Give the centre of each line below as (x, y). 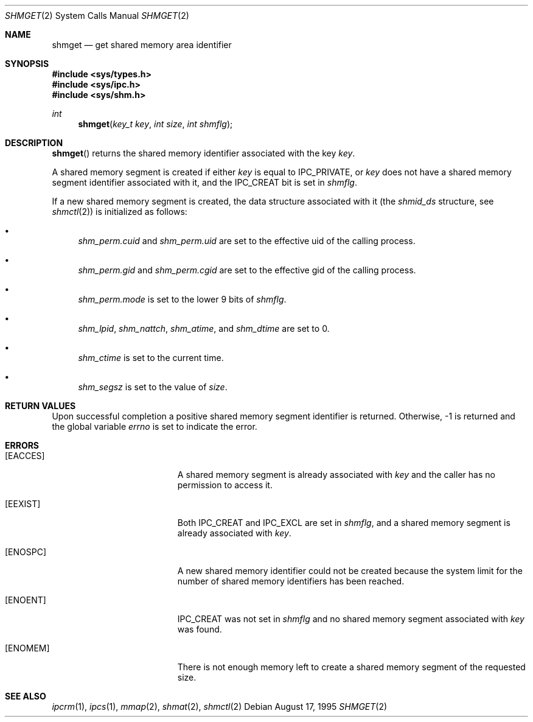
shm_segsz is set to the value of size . (153, 387)
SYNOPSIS (27, 64)
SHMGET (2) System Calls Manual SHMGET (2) (97, 16)
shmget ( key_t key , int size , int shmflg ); (155, 124)
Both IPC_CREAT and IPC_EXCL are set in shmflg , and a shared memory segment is (344, 523)
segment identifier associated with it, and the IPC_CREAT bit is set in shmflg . (204, 182)
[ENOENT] (26, 600)
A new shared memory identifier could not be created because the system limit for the (350, 571)
